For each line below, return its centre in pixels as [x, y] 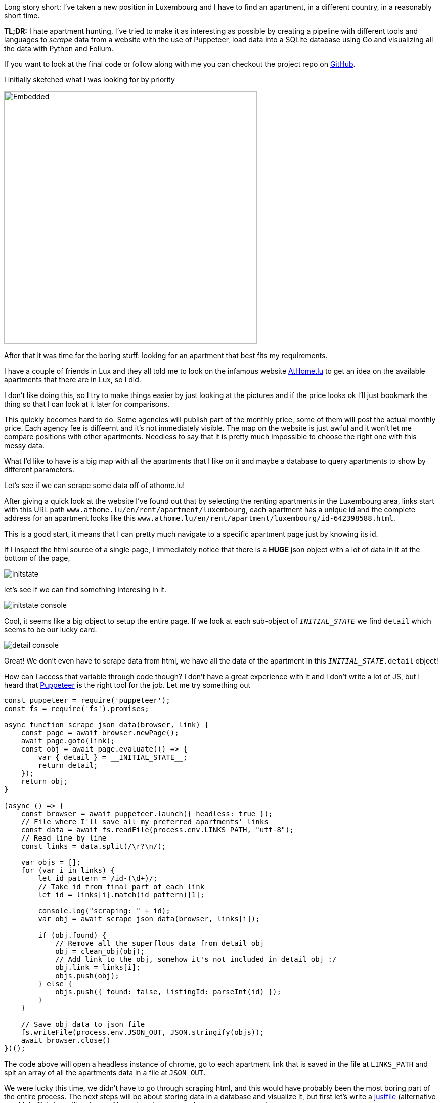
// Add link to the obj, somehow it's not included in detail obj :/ [196, 959]
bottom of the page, [37, 558]
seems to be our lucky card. [51, 629]
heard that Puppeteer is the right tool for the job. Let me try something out [127, 685]
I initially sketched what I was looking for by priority [90, 80]
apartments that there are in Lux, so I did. [73, 380]
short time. [22, 15]
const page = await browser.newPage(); [100, 733]
